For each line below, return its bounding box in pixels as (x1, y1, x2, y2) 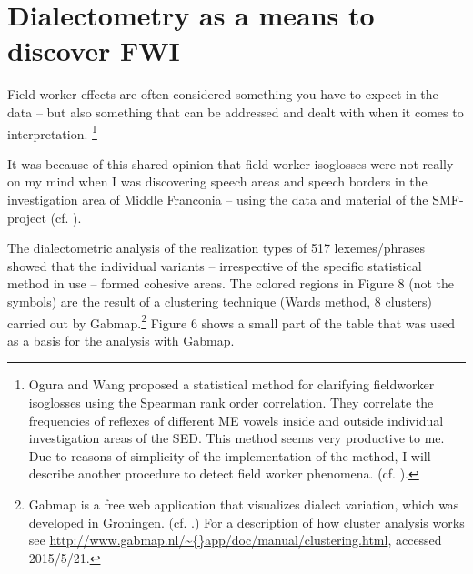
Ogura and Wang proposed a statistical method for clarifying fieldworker (28, 375, 435, 394)
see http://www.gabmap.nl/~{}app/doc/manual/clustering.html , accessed (28, 530, 442, 549)
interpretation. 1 (7, 121, 97, 143)
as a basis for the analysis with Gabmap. (7, 330, 235, 349)
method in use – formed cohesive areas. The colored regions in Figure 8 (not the (7, 274, 455, 293)
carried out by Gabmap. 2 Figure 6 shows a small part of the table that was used (7, 310, 455, 332)
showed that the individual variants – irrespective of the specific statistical (7, 256, 422, 275)
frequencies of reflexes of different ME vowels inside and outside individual (28, 410, 444, 429)
